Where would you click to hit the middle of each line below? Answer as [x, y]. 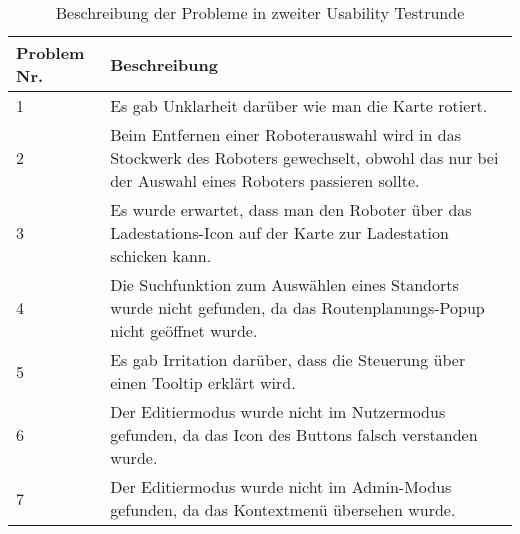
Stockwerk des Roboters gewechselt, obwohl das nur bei [304, 157]
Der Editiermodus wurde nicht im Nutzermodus [278, 411]
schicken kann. [161, 255]
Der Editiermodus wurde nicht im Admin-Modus [281, 486]
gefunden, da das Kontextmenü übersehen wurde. [283, 509]
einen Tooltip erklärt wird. [203, 382]
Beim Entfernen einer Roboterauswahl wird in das [285, 134]
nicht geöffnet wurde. [184, 330]
